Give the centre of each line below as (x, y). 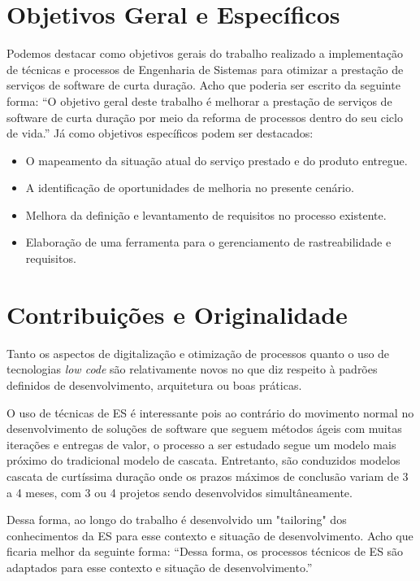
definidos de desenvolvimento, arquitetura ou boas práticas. (154, 384)
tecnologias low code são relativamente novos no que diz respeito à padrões (192, 369)
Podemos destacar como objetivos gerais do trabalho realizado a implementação (205, 53)
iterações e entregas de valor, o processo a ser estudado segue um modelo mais (201, 444)
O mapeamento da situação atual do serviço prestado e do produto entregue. (216, 160)
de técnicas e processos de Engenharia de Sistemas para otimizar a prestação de (205, 69)
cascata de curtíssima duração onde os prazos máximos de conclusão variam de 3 (208, 476)
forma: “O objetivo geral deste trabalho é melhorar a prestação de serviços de (199, 100)
